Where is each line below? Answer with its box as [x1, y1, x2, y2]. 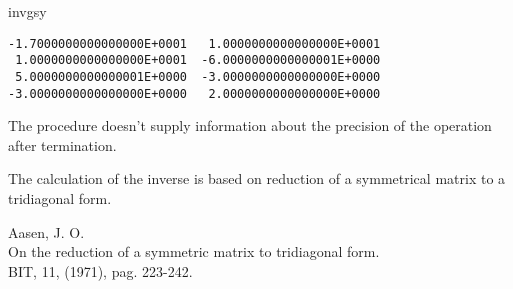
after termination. [8, 134, 117, 155]
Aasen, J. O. [8, 221, 85, 242]
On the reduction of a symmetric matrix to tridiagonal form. [8, 241, 380, 262]
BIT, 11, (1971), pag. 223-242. [8, 260, 193, 281]
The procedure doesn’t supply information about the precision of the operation [8, 115, 492, 136]
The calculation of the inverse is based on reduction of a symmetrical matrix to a [8, 168, 506, 189]
